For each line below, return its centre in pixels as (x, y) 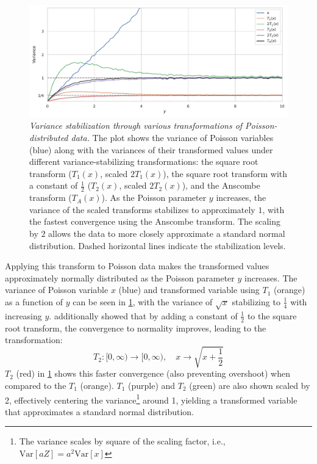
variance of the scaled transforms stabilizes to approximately (142, 209)
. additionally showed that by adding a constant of (143, 315)
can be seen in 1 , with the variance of (143, 301)
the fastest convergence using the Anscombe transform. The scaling (155, 221)
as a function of (34, 301)
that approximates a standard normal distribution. (100, 411)
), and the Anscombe (221, 185)
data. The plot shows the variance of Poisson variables (172, 138)
